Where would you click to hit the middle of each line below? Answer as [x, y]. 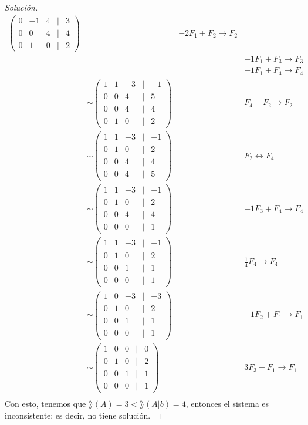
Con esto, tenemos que [45, 404]
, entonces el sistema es [227, 404]
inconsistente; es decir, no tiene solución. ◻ [83, 415]
